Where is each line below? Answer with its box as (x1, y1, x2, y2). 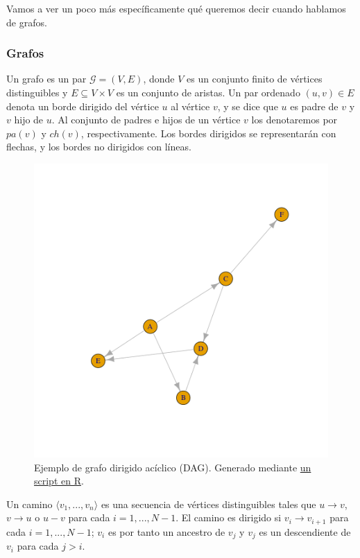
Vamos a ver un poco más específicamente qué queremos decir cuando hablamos (6, 1, 346, 15)
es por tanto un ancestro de (108, 524, 225, 539)
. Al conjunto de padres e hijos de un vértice (51, 112, 241, 127)
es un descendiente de (259, 524, 351, 539)
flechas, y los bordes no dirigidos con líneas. (6, 139, 191, 154)
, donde (143, 71, 175, 86)
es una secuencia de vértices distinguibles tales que (101, 496, 316, 511)
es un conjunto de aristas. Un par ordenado (116, 85, 300, 99)
